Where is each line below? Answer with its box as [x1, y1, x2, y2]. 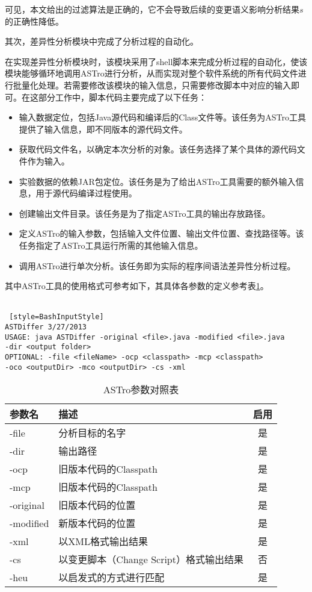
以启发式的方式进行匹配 [58, 570, 165, 585]
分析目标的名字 [58, 426, 126, 440]
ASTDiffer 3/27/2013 [5, 322, 87, 331]
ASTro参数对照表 [103, 382, 179, 397]
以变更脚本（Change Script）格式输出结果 [58, 552, 243, 567]
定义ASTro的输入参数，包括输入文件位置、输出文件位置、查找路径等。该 [19, 227, 304, 240]
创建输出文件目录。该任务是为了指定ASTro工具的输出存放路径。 [19, 207, 271, 219]
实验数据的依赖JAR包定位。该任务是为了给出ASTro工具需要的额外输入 [19, 175, 296, 187]
